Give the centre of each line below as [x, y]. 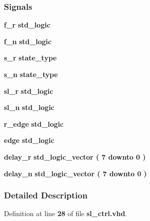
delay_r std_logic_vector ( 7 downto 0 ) [75, 156]
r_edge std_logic [34, 124]
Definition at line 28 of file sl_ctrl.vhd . [66, 213]
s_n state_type [31, 74]
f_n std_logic [28, 41]
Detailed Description [46, 195]
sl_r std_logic [29, 91]
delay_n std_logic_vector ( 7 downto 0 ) [75, 173]
